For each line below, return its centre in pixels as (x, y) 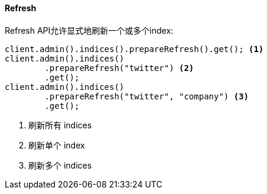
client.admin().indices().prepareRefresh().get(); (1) (134, 49)
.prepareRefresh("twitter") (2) (119, 68)
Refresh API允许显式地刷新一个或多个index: (89, 30)
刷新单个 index (57, 145)
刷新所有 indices (60, 125)
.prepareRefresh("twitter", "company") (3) (147, 96)
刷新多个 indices (60, 165)
